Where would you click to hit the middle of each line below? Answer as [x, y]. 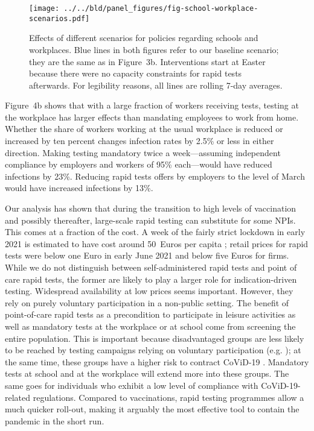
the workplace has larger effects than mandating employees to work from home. [152, 117]
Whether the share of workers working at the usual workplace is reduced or [144, 129]
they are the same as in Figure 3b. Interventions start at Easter [147, 61]
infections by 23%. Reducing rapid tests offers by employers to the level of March [155, 176]
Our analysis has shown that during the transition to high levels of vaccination [151, 208]
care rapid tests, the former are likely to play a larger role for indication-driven [151, 279]
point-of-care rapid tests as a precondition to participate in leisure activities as [150, 314]
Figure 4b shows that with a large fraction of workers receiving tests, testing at [152, 105]
